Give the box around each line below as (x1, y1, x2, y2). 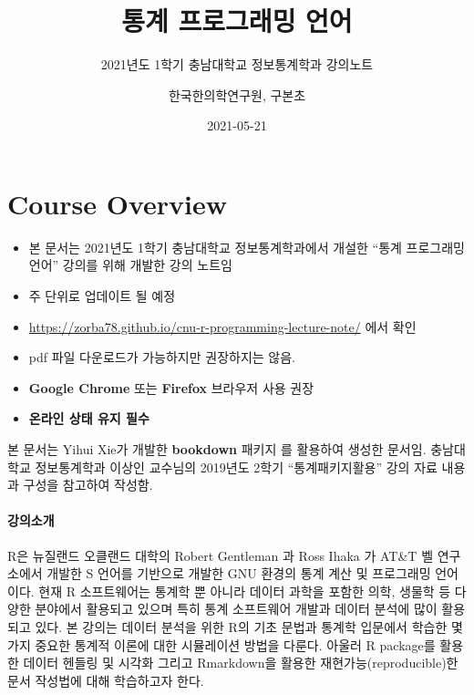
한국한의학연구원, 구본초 (168, 85, 306, 104)
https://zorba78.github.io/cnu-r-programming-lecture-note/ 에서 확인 (28, 316, 417, 336)
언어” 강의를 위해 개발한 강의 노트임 (28, 255, 232, 275)
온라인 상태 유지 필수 (28, 409, 149, 428)
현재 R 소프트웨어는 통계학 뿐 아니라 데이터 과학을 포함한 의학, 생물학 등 (38, 581, 451, 600)
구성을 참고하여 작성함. (23, 475, 153, 494)
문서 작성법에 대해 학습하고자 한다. (7, 670, 204, 690)
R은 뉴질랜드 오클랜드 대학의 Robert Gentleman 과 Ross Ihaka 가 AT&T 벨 (7, 545, 434, 565)
